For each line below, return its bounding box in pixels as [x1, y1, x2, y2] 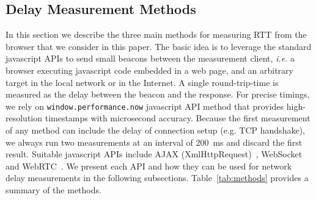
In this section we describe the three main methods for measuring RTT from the [6, 28, 307, 41]
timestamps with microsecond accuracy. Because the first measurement [45, 112, 310, 124]
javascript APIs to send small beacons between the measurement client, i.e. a [6, 52, 295, 65]
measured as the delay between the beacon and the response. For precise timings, [6, 88, 310, 101]
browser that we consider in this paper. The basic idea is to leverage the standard [6, 40, 312, 52]
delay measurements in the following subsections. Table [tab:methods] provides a [6, 171, 309, 184]
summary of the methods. [6, 183, 101, 196]
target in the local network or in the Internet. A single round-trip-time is [6, 76, 279, 88]
